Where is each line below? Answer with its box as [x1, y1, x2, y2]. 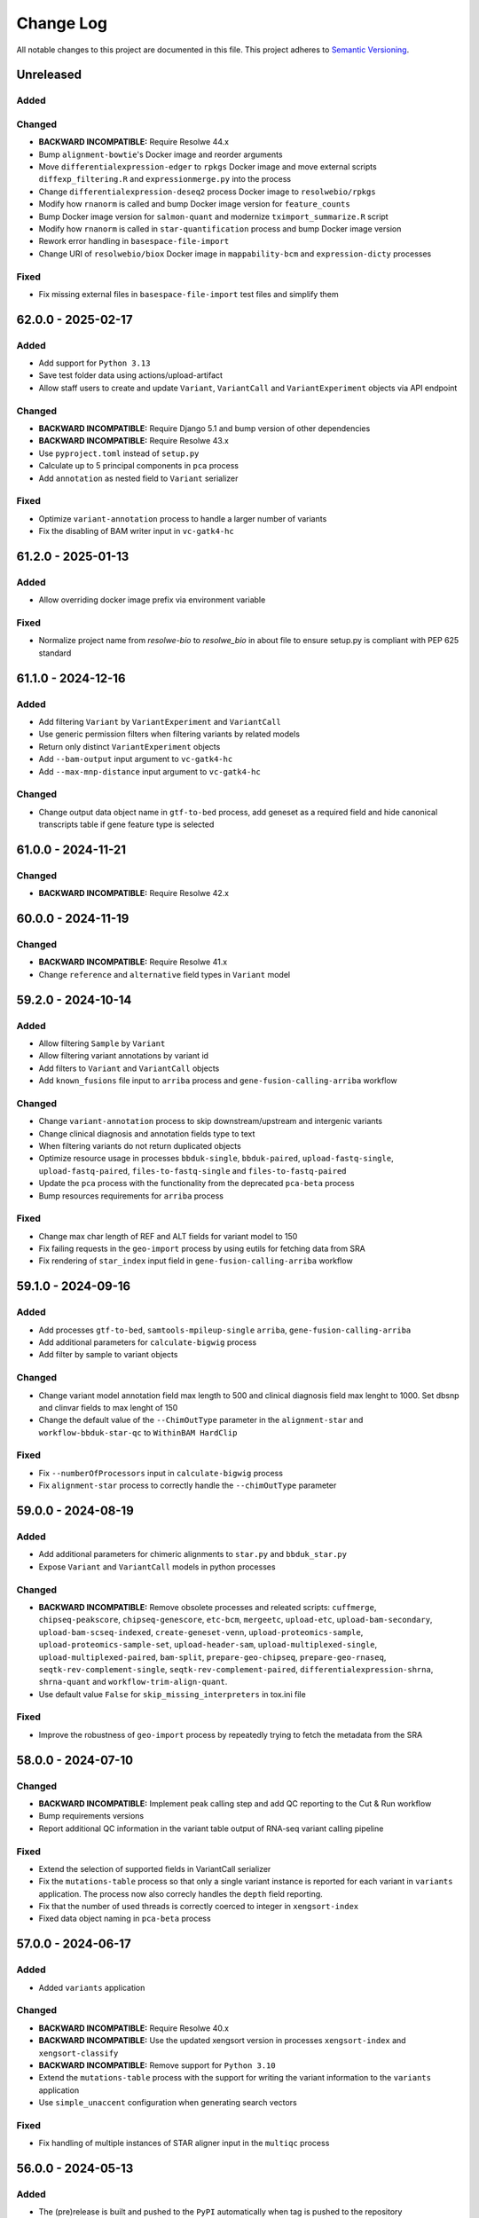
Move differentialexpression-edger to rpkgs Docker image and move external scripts [38, 161, 377, 172]
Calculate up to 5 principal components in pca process [38, 460, 239, 471]
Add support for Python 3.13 [38, 358, 151, 368]
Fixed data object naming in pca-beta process [38, 1913, 212, 1924]
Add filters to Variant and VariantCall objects [38, 1063, 220, 1074]
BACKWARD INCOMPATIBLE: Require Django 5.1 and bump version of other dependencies [38, 423, 371, 434]
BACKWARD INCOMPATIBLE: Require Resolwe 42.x [38, 888, 230, 899]
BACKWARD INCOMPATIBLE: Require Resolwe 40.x [38, 2023, 230, 2033]
